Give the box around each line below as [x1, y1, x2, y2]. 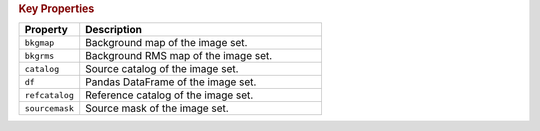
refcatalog [24, 90, 75, 100]
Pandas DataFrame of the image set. [85, 75, 257, 89]
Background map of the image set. [85, 36, 248, 50]
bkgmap [24, 37, 55, 48]
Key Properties [18, 2, 95, 15]
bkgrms [24, 50, 55, 61]
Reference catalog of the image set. [85, 88, 254, 102]
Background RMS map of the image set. [85, 49, 273, 63]
